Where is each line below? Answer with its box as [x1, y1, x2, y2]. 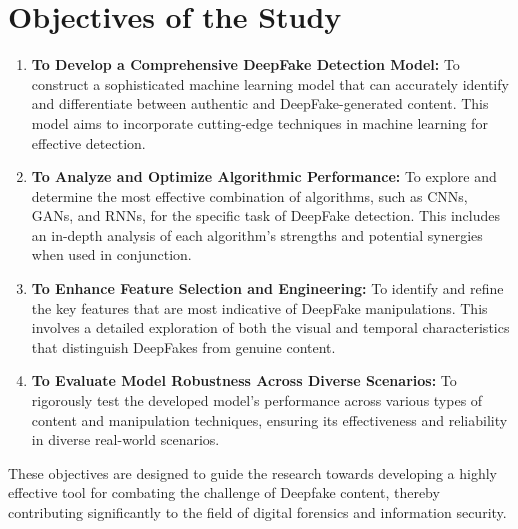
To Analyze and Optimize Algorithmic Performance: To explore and [31, 166, 497, 187]
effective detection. [31, 132, 146, 153]
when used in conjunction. [31, 244, 192, 265]
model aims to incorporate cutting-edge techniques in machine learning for [31, 112, 488, 133]
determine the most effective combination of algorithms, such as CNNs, [31, 185, 468, 206]
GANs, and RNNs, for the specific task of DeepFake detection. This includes [31, 205, 501, 226]
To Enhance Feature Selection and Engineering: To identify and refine [31, 278, 504, 299]
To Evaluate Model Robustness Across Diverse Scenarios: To [31, 370, 457, 391]
